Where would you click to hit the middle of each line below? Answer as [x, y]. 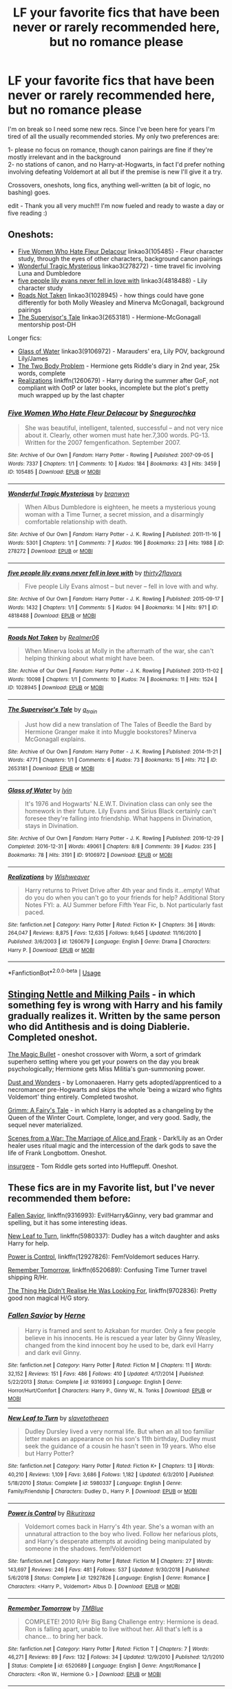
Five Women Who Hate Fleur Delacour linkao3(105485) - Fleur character [120, 251]
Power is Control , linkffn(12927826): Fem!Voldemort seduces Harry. [104, 1256]
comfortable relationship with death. [76, 522]
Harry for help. [29, 1243]
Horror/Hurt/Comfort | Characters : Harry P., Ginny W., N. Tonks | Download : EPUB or [110, 1390]
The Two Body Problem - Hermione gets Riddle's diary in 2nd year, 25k [119, 366]
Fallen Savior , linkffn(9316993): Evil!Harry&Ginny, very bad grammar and [111, 1215]
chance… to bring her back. [64, 1636]
